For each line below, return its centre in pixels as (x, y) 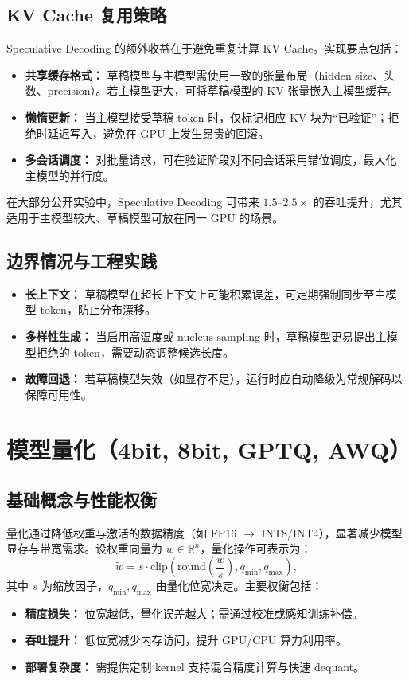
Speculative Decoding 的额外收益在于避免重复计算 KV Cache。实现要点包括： (204, 48)
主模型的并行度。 (70, 175)
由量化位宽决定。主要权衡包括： (239, 586)
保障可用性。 (58, 394)
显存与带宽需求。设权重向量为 (84, 548)
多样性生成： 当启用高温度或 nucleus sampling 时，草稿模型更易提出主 (206, 336)
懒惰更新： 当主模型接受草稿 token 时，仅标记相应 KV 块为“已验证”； (206, 117)
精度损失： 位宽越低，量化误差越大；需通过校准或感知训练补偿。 (194, 613)
